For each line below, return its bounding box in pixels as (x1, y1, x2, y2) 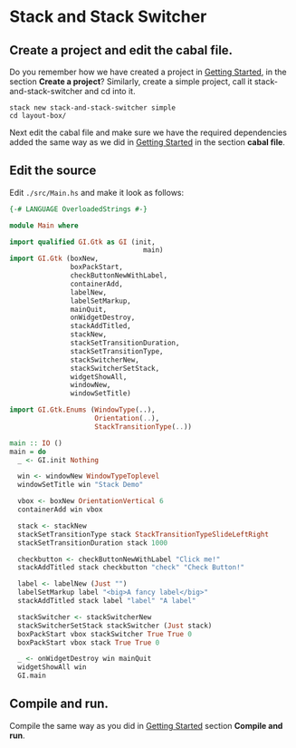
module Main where (9, 220, 79, 230)
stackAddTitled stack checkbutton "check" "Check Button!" (17, 563, 245, 572)
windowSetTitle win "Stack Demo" (17, 481, 144, 490)
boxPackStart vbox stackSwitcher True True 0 (17, 629, 193, 638)
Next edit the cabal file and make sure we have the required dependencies (9, 127, 288, 138)
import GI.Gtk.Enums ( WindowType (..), (9, 405, 156, 414)
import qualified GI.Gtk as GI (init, (9, 238, 156, 247)
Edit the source (9, 163, 97, 179)
